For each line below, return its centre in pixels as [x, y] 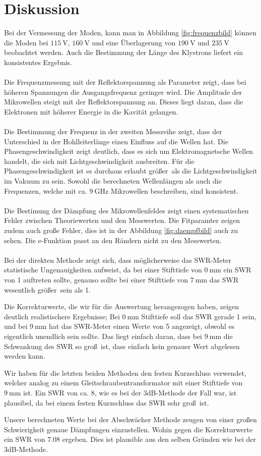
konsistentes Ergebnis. [38, 62]
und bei [16, 326]
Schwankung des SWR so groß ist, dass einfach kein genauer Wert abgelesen [122, 346]
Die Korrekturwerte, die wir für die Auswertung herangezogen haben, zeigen [122, 306]
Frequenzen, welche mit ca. [46, 190]
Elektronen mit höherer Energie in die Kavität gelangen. [91, 111]
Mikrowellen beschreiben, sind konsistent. [175, 190]
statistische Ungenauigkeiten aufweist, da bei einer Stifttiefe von [103, 270]
